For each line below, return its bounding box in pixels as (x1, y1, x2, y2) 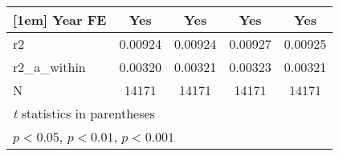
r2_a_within (13, 58, 86, 76)
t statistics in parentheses (13, 104, 155, 122)
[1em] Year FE (13, 10, 107, 29)
